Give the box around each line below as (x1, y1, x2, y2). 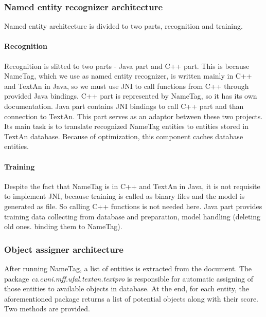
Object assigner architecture (4, 243, 123, 255)
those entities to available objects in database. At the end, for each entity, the (4, 283, 249, 294)
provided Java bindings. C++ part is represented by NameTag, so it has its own (4, 90, 257, 101)
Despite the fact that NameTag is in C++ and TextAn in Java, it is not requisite (4, 180, 260, 191)
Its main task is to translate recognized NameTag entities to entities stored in (4, 121, 249, 132)
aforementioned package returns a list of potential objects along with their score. (4, 293, 259, 304)
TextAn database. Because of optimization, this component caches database (4, 130, 243, 141)
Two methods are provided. (4, 303, 90, 314)
